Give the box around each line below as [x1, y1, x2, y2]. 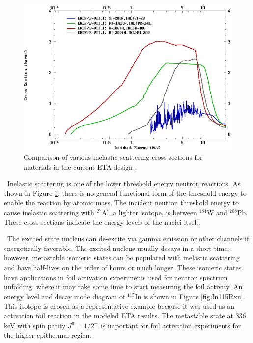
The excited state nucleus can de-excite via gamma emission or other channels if [7, 233, 249, 244]
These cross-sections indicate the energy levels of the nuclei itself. [4, 217, 200, 227]
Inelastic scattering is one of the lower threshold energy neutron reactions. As [7, 178, 241, 188]
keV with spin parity [4, 320, 66, 330]
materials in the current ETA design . [24, 161, 137, 172]
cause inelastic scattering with [4, 207, 94, 218]
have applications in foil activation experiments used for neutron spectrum [4, 272, 228, 282]
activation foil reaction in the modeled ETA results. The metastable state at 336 [4, 310, 246, 320]
